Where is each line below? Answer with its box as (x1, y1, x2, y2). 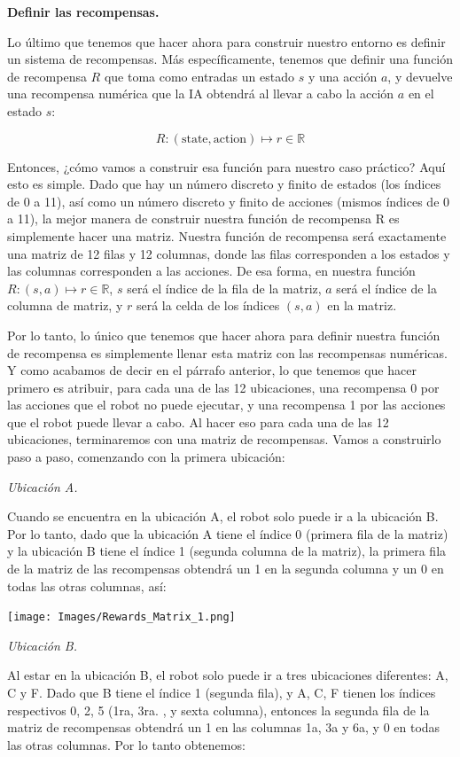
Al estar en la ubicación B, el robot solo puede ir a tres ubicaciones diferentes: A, (7, 666, 448, 684)
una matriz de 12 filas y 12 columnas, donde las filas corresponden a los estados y (7, 244, 450, 262)
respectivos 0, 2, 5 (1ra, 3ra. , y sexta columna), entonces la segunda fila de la (7, 700, 430, 719)
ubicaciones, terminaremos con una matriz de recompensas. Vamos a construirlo (7, 430, 441, 449)
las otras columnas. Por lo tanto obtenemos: (7, 735, 246, 753)
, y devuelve (387, 66, 453, 85)
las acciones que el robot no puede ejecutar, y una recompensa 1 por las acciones (7, 395, 446, 414)
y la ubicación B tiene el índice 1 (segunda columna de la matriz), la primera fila (7, 542, 447, 560)
